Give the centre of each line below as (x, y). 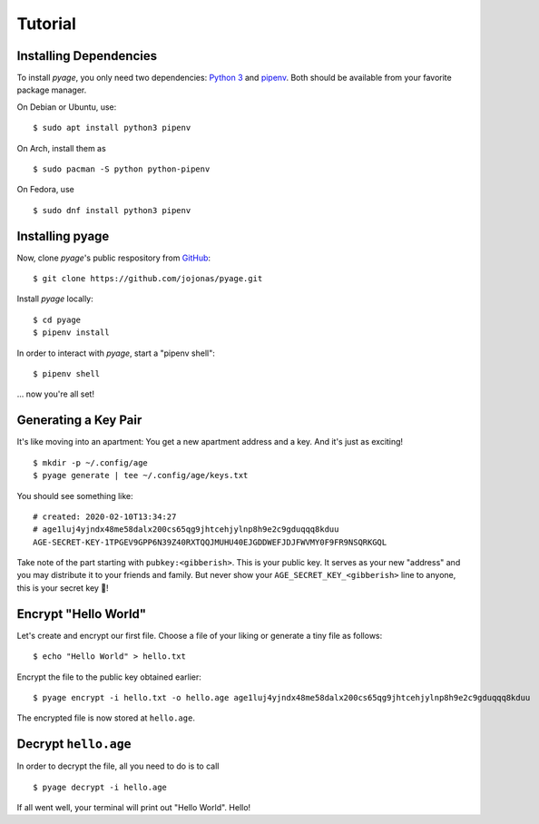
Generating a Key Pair (79, 421)
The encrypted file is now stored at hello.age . (106, 718)
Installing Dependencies (87, 56)
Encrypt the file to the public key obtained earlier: (109, 677)
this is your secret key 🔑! (63, 588)
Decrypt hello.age (74, 744)
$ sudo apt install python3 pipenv (112, 128)
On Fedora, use (45, 190)
